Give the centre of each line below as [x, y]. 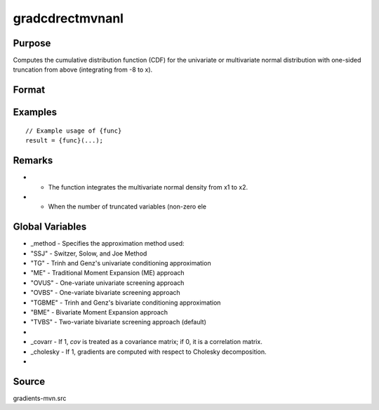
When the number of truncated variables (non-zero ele [127, 206]
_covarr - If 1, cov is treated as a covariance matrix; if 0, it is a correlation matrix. [146, 342]
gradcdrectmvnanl [68, 18]
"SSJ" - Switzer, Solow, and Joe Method [89, 253]
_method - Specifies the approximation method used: [108, 244]
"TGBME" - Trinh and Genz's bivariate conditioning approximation [126, 303]
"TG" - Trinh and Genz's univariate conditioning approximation [121, 263]
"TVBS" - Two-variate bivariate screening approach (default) [119, 322]
